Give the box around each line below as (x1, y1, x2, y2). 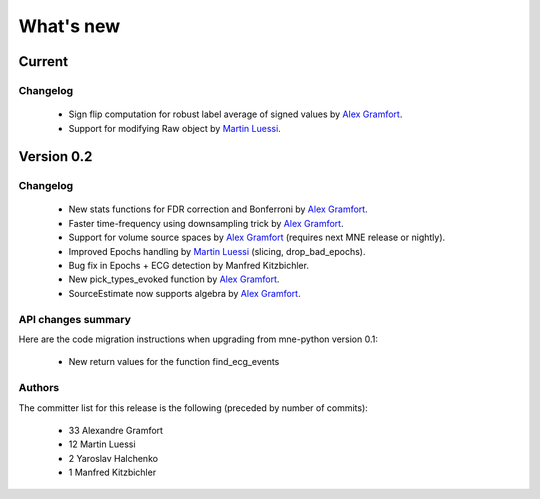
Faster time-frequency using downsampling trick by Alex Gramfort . (68, 217, 344, 229)
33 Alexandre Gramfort (68, 424, 164, 436)
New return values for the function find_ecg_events (68, 356, 280, 368)
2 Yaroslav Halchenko (68, 452, 159, 464)
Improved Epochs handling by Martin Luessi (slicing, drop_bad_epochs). (68, 245, 366, 257)
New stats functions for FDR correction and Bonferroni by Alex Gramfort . (68, 203, 369, 215)
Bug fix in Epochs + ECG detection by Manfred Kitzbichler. (68, 260, 310, 272)
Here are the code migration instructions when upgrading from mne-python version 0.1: (18, 333, 379, 345)
